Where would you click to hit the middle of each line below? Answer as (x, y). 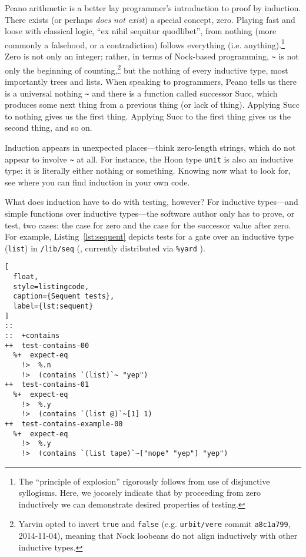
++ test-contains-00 (47, 345)
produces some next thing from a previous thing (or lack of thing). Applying (143, 105)
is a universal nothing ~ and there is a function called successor (119, 93)
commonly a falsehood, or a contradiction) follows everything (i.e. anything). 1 (145, 44)
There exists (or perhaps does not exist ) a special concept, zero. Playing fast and (150, 19)
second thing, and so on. (49, 127)
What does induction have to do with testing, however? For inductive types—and (152, 202)
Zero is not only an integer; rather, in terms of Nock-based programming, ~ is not (152, 56)
